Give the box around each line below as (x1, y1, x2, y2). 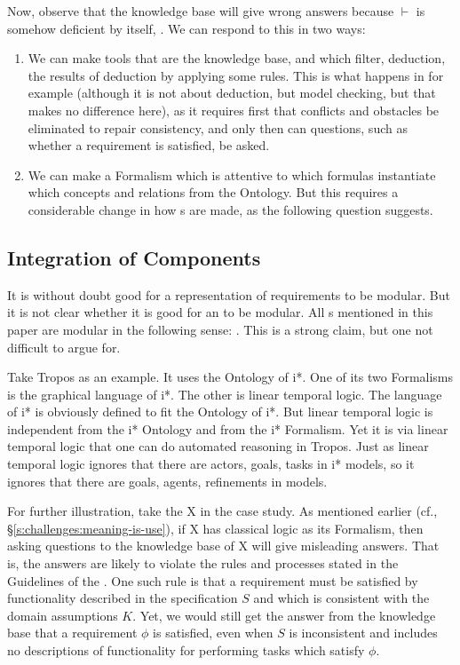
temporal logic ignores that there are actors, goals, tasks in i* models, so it (7, 455, 415, 473)
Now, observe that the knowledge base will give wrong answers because (7, 2, 394, 20)
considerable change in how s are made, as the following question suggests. (28, 200, 433, 218)
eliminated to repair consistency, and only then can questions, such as (28, 118, 408, 137)
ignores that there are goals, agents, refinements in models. (7, 471, 328, 490)
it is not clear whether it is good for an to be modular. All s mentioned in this (7, 303, 433, 321)
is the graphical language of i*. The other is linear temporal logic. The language (7, 384, 442, 403)
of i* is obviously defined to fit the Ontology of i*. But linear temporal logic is (7, 402, 433, 421)
